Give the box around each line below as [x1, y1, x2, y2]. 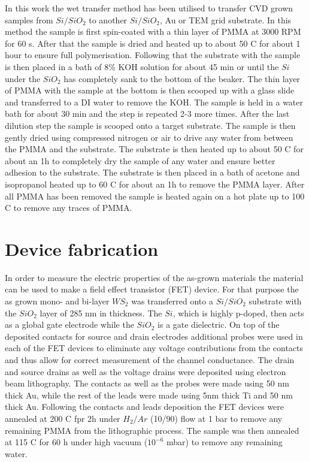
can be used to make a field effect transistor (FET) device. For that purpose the [5, 283, 299, 295]
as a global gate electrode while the [5, 318, 134, 331]
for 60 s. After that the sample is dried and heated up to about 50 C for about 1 [5, 37, 301, 49]
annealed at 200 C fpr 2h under [5, 412, 120, 424]
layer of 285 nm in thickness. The [40, 306, 162, 319]
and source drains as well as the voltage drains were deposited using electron [5, 365, 286, 378]
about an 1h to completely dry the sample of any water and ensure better [5, 154, 275, 167]
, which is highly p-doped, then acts [172, 306, 304, 319]
